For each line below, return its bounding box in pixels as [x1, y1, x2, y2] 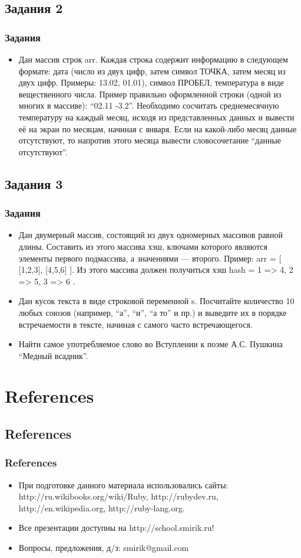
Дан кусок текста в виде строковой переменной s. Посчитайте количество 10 [18, 295, 295, 307]
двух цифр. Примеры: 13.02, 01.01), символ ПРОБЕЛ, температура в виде [18, 76, 284, 89]
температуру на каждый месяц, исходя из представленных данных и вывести [18, 110, 295, 123]
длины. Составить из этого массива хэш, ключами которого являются [18, 240, 267, 252]
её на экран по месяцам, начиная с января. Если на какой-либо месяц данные [18, 122, 297, 135]
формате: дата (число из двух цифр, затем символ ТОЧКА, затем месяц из [18, 64, 286, 77]
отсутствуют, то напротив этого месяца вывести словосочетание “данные [18, 134, 282, 146]
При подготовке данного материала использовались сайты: [18, 478, 229, 491]
